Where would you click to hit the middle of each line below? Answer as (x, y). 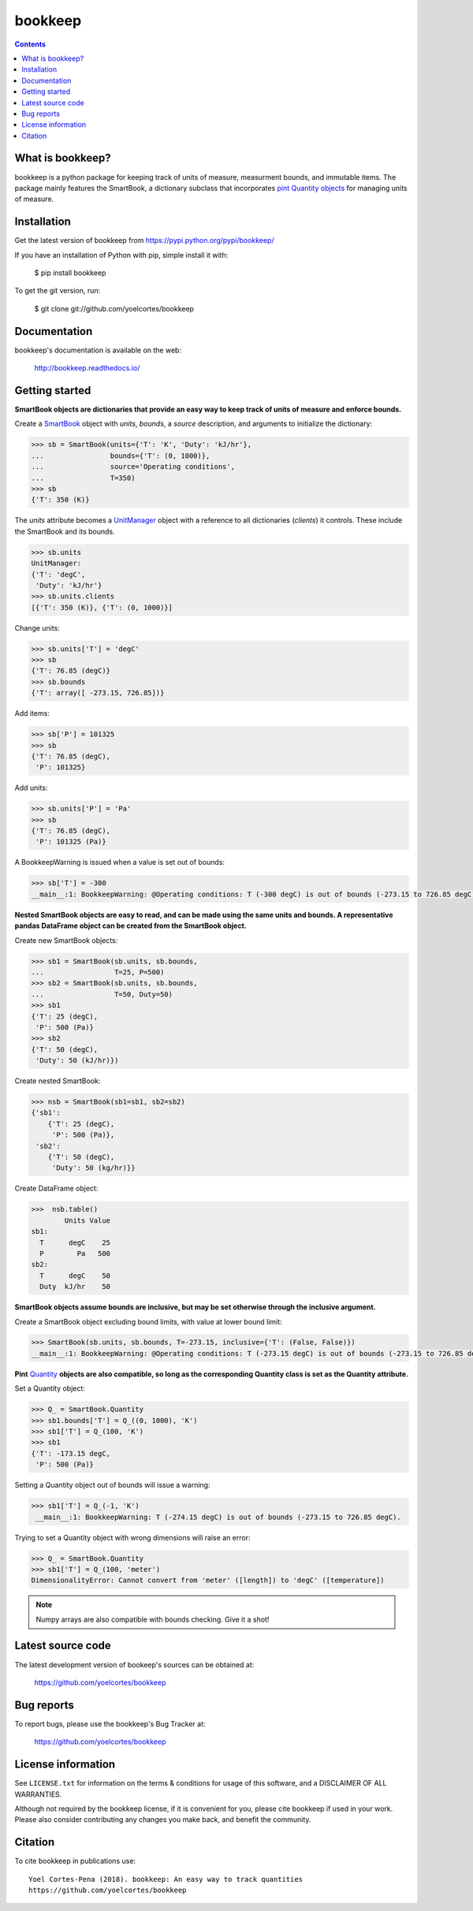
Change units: (37, 628)
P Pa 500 (75, 1253)
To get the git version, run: (58, 291)
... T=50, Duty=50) (102, 994)
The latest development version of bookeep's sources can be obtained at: (134, 1664)
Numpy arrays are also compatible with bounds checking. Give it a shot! (153, 1619)
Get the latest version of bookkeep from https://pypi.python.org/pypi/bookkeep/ (145, 240)
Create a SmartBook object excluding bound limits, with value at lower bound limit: (149, 1321)
